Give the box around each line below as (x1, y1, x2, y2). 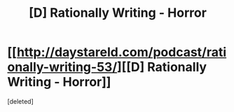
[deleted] (7, 97, 34, 106)
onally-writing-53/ (7, 59, 118, 75)
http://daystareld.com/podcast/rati (16, 44, 227, 60)
